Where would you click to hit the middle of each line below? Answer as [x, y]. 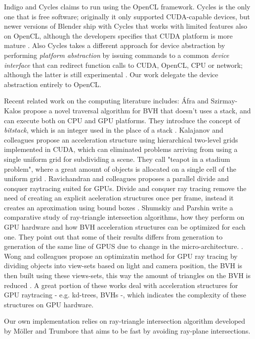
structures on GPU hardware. [49, 304]
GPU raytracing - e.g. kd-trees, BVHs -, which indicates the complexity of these [125, 295]
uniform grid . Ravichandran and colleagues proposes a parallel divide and [116, 178]
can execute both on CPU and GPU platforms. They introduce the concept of [122, 120]
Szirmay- [224, 101]
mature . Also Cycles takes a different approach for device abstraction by [115, 45]
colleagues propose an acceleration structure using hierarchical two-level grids [121, 139]
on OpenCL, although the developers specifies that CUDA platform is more [118, 35]
